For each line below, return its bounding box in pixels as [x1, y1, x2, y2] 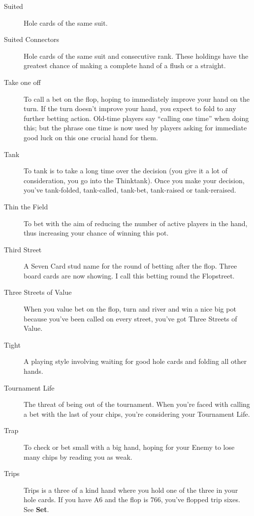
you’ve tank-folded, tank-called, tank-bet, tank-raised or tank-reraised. [24, 185, 236, 195]
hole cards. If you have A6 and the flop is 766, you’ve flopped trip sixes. [24, 494, 240, 505]
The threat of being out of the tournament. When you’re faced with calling [24, 399, 250, 409]
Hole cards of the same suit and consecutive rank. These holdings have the [24, 50, 249, 61]
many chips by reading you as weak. [24, 451, 132, 462]
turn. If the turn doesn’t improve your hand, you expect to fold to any [24, 103, 236, 114]
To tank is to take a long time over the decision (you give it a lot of [24, 165, 227, 176]
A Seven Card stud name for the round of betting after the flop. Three [24, 261, 237, 271]
